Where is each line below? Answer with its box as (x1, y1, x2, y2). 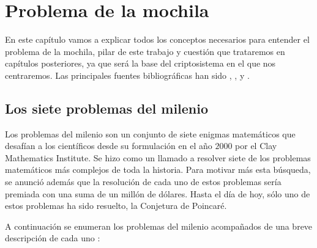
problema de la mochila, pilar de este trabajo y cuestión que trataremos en (5, 45, 285, 57)
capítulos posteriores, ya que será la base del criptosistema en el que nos (5, 57, 276, 70)
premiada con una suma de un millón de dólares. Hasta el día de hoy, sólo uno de (5, 187, 310, 200)
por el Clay (235, 139, 277, 152)
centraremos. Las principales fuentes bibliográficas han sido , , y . (5, 68, 250, 81)
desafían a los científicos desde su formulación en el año (5, 139, 212, 152)
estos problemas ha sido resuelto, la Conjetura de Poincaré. (5, 199, 227, 212)
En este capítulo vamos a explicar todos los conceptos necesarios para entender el (5, 33, 310, 46)
